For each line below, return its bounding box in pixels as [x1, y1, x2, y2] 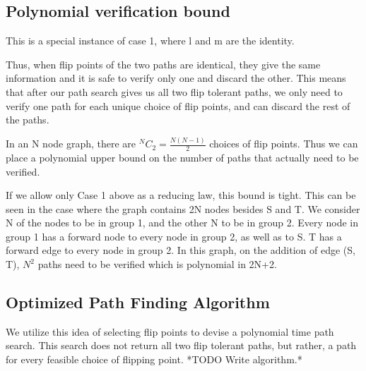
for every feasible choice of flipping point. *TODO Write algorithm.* [6, 352, 302, 367]
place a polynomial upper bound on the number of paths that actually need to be [6, 150, 359, 164]
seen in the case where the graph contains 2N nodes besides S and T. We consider [6, 201, 360, 216]
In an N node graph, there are [6, 136, 136, 151]
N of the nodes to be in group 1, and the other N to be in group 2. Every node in [6, 215, 359, 230]
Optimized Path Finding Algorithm [6, 291, 270, 313]
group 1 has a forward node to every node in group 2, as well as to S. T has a [6, 229, 342, 243]
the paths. [6, 112, 49, 127]
